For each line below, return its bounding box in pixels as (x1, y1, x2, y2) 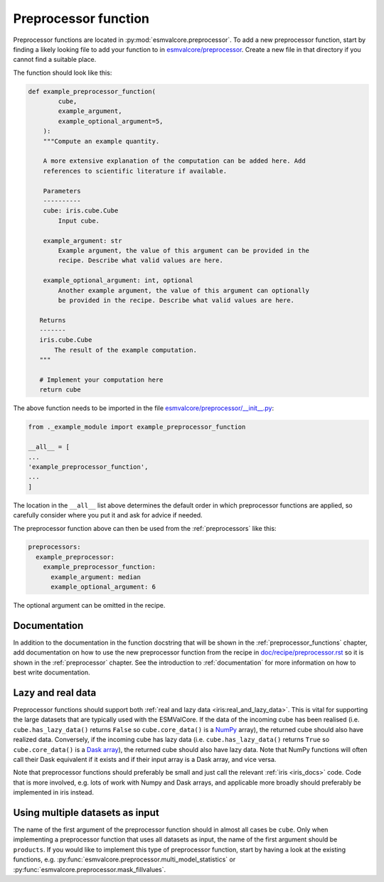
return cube (39, 386, 81, 394)
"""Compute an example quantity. (43, 137, 160, 145)
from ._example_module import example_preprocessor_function (28, 423, 246, 431)
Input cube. (58, 217, 100, 225)
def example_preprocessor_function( (28, 87, 156, 95)
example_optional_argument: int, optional (43, 276, 193, 284)
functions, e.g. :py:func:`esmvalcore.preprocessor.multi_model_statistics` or (13, 855, 236, 864)
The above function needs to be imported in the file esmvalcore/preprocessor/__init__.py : (13, 404, 274, 412)
